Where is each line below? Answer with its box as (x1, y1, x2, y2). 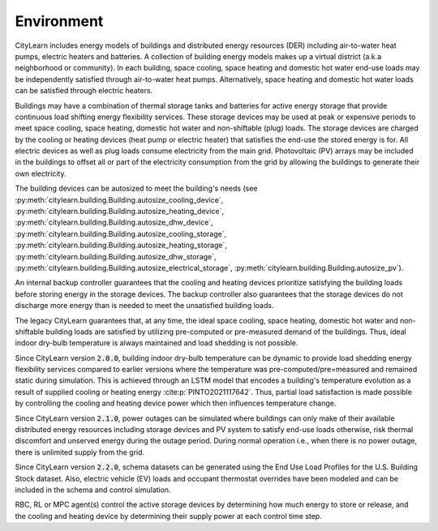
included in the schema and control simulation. (15, 485, 171, 495)
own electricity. (15, 169, 67, 178)
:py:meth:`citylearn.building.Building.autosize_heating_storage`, (15, 240, 227, 251)
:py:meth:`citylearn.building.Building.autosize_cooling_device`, (15, 195, 224, 204)
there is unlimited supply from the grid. (15, 447, 145, 457)
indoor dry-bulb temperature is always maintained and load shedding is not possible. (15, 338, 298, 348)
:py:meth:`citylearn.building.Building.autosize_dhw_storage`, (15, 251, 217, 261)
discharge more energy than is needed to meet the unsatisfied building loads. (15, 301, 274, 310)
